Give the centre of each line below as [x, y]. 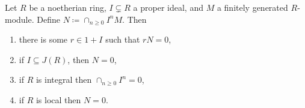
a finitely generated [252, 7]
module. [20, 19]
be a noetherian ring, [68, 7]
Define [48, 19]
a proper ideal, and [168, 7]
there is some [43, 39]
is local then [58, 99]
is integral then [64, 79]
